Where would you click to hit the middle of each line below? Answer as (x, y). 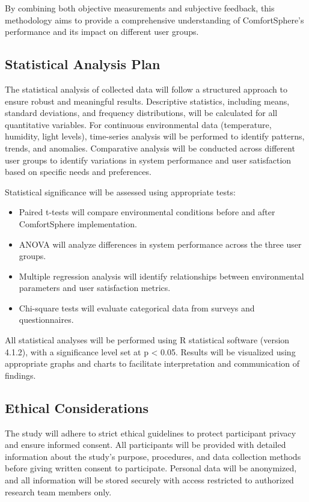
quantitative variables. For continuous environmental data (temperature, (138, 124)
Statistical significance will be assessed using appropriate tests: (120, 191)
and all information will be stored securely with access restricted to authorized (149, 480)
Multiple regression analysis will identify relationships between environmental (161, 276)
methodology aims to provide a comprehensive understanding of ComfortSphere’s (154, 20)
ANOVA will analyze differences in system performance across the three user (160, 244)
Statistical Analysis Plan (83, 64)
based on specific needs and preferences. (78, 172)
